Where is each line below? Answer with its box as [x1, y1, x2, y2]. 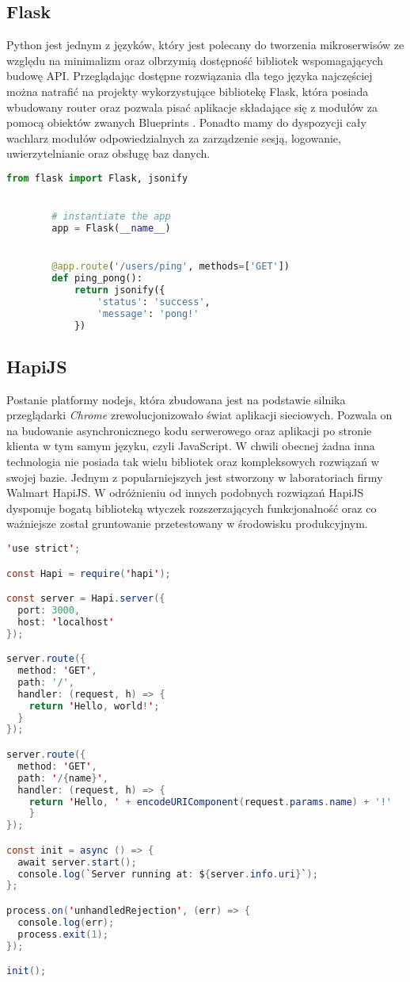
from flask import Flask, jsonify [6, 172, 188, 184]
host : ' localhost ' [17, 616, 115, 628]
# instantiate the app [51, 211, 171, 223]
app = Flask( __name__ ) [51, 223, 171, 235]
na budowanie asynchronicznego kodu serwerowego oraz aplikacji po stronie [6, 422, 372, 438]
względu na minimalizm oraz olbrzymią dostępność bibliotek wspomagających [6, 52, 383, 68]
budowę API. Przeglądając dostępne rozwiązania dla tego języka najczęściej [6, 67, 373, 84]
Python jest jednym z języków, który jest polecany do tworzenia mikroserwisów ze [6, 36, 404, 53]
